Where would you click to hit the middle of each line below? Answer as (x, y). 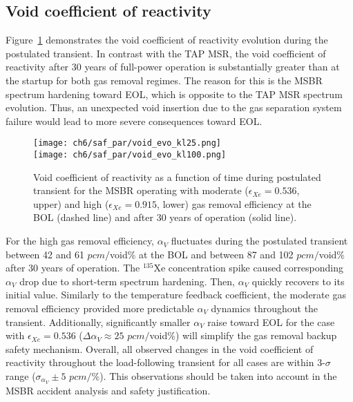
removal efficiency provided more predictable (100, 308)
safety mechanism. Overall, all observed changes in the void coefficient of (160, 348)
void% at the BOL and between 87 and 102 (202, 254)
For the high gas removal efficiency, (80, 241)
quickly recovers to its (298, 281)
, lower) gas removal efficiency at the (234, 203)
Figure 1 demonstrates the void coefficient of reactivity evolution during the (167, 40)
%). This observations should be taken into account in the (214, 375)
